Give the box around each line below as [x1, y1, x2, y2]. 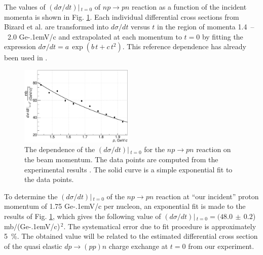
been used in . [4, 52, 48, 63]
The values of [4, 2, 46, 12]
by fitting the [202, 31, 243, 42]
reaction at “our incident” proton [156, 191, 259, 201]
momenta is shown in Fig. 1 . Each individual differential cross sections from [4, 11, 239, 22]
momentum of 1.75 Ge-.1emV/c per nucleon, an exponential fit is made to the [4, 201, 246, 211]
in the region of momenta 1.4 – [157, 21, 254, 32]
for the [144, 144, 165, 155]
